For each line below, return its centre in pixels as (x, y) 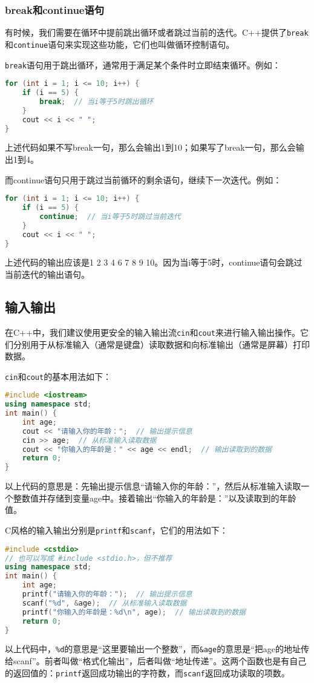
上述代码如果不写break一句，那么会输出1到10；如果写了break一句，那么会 (150, 147)
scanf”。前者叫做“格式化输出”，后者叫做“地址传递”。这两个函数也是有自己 (160, 661)
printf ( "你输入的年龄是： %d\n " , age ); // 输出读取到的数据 (134, 612)
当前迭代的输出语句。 (47, 274)
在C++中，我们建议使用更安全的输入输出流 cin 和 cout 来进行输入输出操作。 (153, 332)
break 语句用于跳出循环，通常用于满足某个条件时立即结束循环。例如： (143, 64)
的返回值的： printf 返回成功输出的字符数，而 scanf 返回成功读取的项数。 (147, 672)
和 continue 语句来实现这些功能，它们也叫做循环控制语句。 (120, 44)
